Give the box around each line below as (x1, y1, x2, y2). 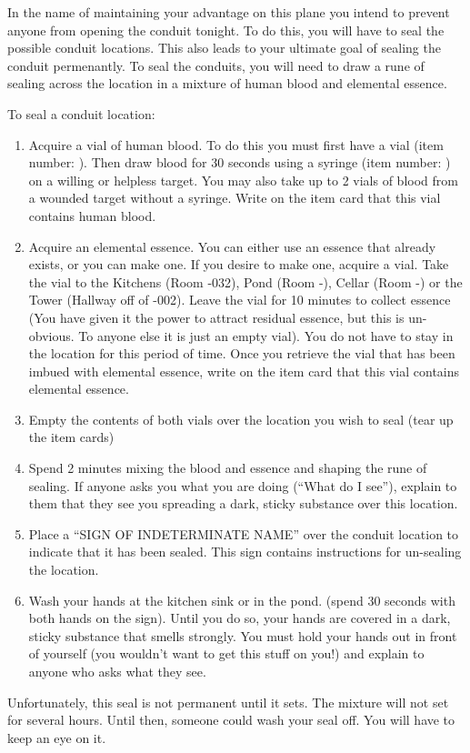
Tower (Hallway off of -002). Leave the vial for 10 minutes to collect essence (28, 290, 451, 309)
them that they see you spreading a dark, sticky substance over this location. (28, 494, 458, 513)
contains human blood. (28, 206, 156, 225)
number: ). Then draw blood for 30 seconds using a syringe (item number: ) (28, 153, 451, 172)
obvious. (28, 326, 75, 345)
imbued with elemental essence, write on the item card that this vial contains (28, 361, 460, 380)
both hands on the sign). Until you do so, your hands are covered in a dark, (28, 608, 451, 627)
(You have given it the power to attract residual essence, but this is (28, 307, 405, 326)
